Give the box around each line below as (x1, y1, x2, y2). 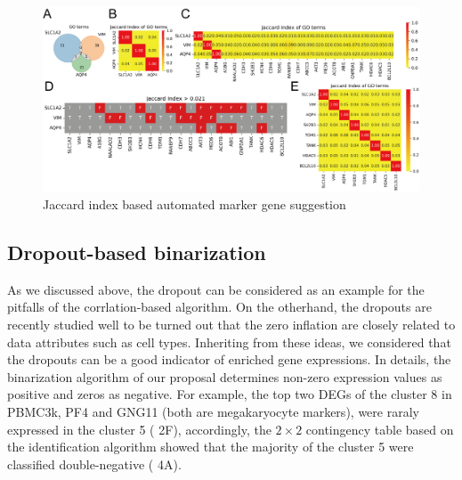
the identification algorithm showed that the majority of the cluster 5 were (7, 437, 414, 456)
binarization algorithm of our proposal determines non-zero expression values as (7, 367, 442, 386)
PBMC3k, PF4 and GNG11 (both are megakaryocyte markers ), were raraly (7, 402, 419, 420)
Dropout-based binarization (7, 239, 266, 266)
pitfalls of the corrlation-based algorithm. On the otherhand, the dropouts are (7, 297, 432, 316)
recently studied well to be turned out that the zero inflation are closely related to (7, 315, 456, 334)
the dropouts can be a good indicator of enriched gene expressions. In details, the (7, 350, 451, 369)
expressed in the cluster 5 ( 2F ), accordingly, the (7, 419, 272, 438)
